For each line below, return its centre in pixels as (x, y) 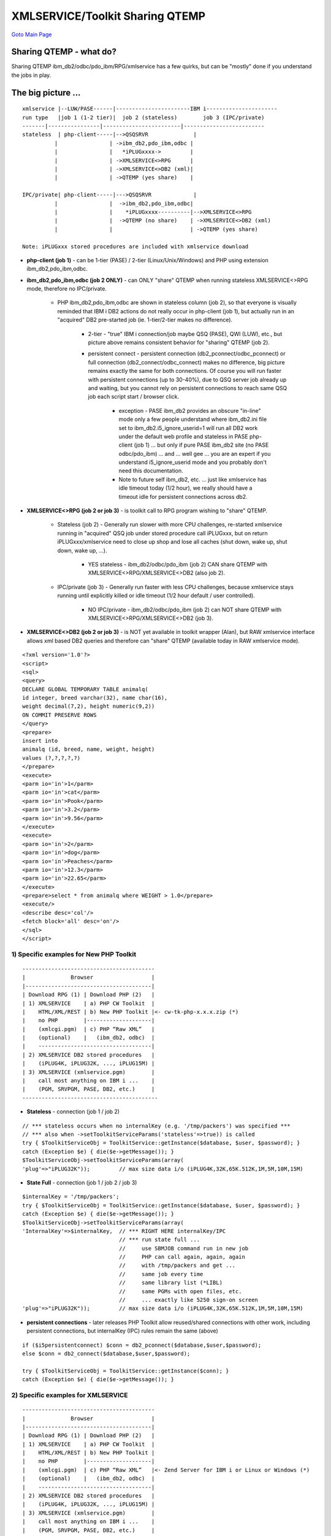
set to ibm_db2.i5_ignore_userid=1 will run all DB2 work (188, 428)
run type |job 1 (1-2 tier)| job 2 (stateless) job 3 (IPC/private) (143, 117)
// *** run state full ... (159, 1240)
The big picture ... (46, 92)
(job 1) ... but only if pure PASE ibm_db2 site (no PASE (201, 445)
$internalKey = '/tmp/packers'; (71, 1197)
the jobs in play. (31, 75)
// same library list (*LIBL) (171, 1283)
